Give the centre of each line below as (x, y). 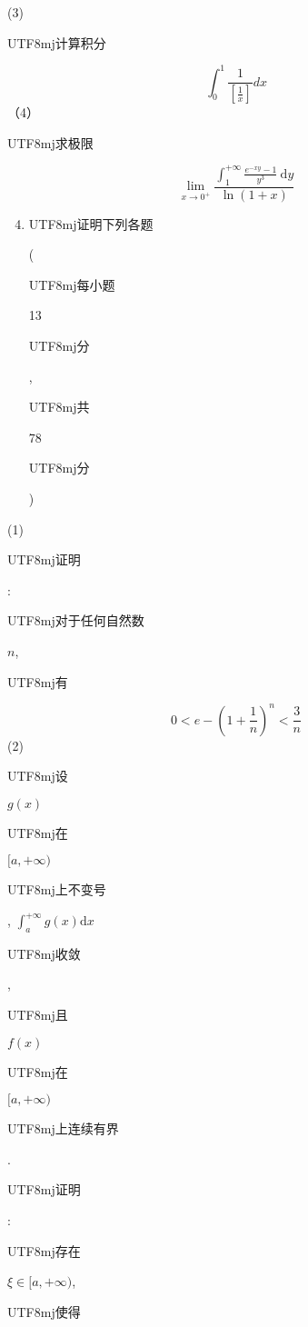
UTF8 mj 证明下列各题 (91, 223)
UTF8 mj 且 (38, 1014)
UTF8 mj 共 (59, 407)
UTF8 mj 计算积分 (57, 42)
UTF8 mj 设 (38, 776)
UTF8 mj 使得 (44, 1311)
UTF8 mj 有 (38, 681)
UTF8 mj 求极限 (50, 142)
